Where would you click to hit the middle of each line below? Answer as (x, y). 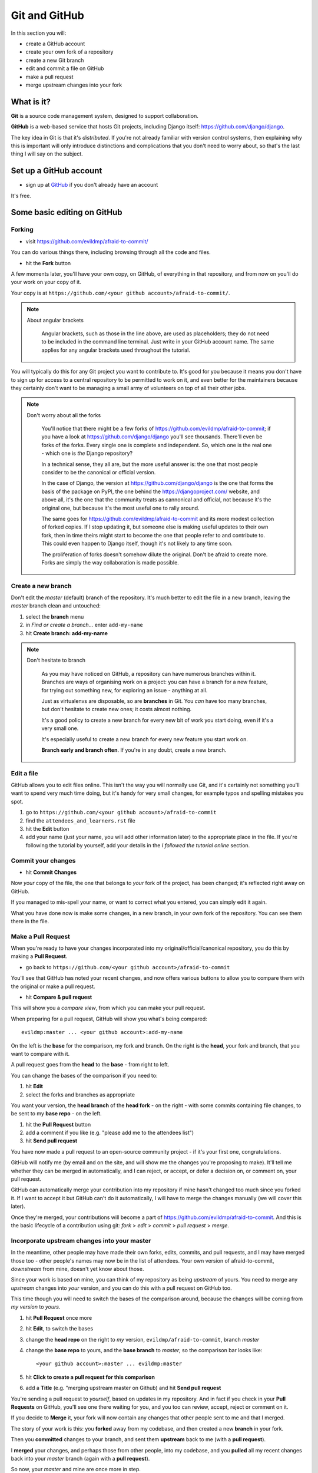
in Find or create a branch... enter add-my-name (85, 625)
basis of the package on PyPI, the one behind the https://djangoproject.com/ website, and (151, 491)
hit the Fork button (48, 263)
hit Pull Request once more (59, 1317)
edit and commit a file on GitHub (65, 68)
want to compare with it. (40, 1053)
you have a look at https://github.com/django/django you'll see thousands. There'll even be (152, 437)
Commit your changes (43, 860)
